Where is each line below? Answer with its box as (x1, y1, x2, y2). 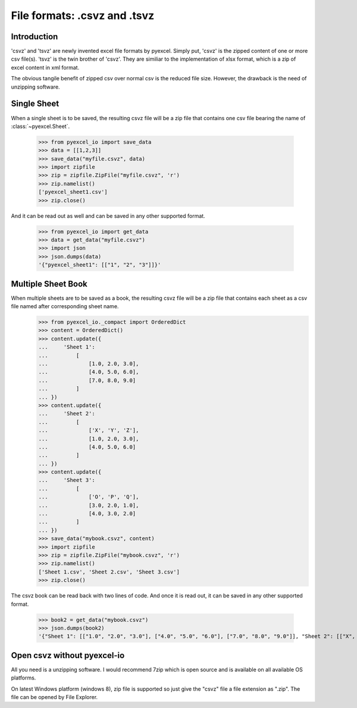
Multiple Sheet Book (11, 278, 87, 289)
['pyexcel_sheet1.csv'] (38, 189, 108, 196)
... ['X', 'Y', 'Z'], (38, 427, 139, 434)
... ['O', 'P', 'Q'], (38, 494, 139, 500)
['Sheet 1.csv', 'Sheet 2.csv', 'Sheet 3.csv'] (38, 568, 180, 575)
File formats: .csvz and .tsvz (11, 9, 155, 22)
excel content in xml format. (11, 64, 80, 71)
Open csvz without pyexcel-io (11, 650, 125, 660)
